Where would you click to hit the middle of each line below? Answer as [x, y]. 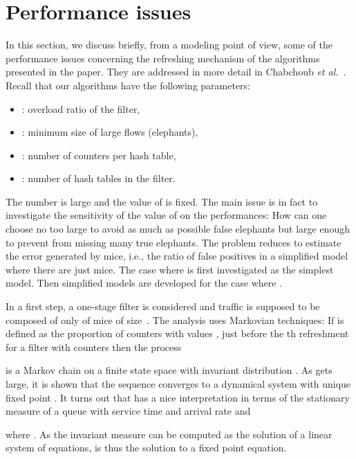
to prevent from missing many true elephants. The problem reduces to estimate [174, 242]
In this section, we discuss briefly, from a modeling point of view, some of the [169, 45]
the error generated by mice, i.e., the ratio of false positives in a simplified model [177, 256]
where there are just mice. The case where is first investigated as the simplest [170, 269]
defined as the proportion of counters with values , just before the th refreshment [177, 333]
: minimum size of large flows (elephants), [110, 132]
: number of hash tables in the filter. [99, 178]
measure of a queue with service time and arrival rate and [128, 411]
